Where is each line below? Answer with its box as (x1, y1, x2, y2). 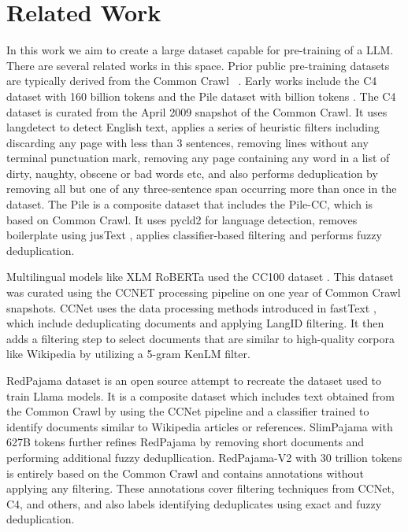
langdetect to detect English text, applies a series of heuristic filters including (6, 119, 380, 135)
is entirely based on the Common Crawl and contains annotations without (6, 464, 364, 481)
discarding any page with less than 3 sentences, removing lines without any (6, 134, 369, 150)
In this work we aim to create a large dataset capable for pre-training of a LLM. (6, 42, 394, 58)
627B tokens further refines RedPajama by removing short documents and (6, 434, 365, 450)
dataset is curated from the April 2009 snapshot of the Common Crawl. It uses (6, 103, 388, 120)
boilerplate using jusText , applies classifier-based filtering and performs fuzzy (6, 227, 382, 243)
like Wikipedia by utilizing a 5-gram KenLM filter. (6, 345, 250, 362)
